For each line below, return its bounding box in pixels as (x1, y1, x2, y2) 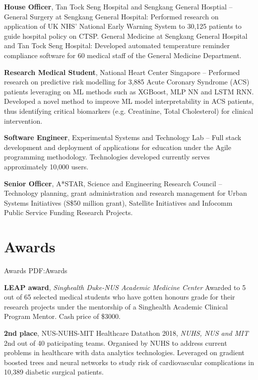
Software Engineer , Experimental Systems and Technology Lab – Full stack (4, 132, 242, 143)
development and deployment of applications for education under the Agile (4, 142, 231, 152)
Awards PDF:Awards (4, 265, 67, 275)
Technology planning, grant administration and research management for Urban (4, 188, 247, 198)
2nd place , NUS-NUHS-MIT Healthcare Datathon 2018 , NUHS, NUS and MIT (4, 327, 249, 338)
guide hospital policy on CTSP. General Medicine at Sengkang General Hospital (4, 30, 248, 41)
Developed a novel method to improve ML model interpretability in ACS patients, (4, 96, 254, 106)
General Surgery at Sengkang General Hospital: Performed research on (4, 11, 219, 21)
